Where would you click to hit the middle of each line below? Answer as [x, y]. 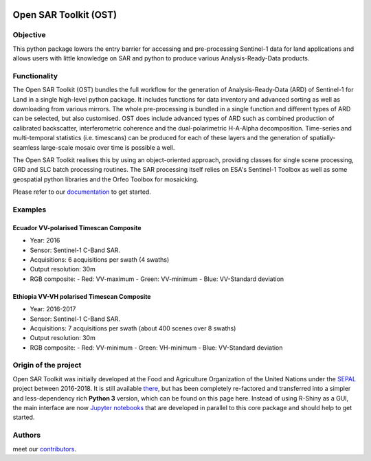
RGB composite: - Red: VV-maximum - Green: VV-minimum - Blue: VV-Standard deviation [157, 279]
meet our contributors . [45, 449]
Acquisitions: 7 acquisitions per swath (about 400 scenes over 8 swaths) [133, 328]
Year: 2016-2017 [53, 309]
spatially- [323, 138]
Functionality [35, 76]
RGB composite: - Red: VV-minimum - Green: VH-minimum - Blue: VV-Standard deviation [156, 348]
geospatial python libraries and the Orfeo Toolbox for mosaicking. [105, 179]
